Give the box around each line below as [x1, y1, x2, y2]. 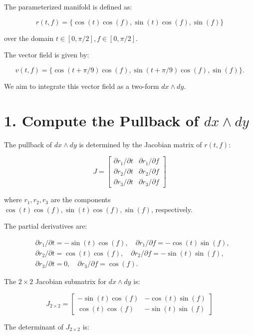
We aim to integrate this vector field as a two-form [4, 80, 159, 91]
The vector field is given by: [4, 49, 89, 60]
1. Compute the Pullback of [4, 110, 199, 130]
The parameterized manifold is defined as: [4, 1, 132, 11]
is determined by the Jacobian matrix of [79, 139, 202, 149]
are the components [50, 194, 111, 205]
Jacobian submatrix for [35, 276, 106, 287]
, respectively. [151, 204, 193, 214]
